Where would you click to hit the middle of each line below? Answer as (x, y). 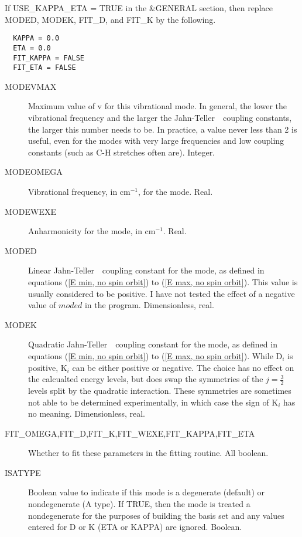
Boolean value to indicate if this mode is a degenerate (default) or (147, 492)
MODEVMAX (31, 86)
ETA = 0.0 (32, 48)
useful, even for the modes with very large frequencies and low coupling (156, 141)
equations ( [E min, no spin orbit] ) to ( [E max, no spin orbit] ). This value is (163, 281)
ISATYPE (23, 472)
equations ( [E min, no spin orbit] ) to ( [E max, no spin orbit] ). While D (155, 355)
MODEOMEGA (34, 172)
